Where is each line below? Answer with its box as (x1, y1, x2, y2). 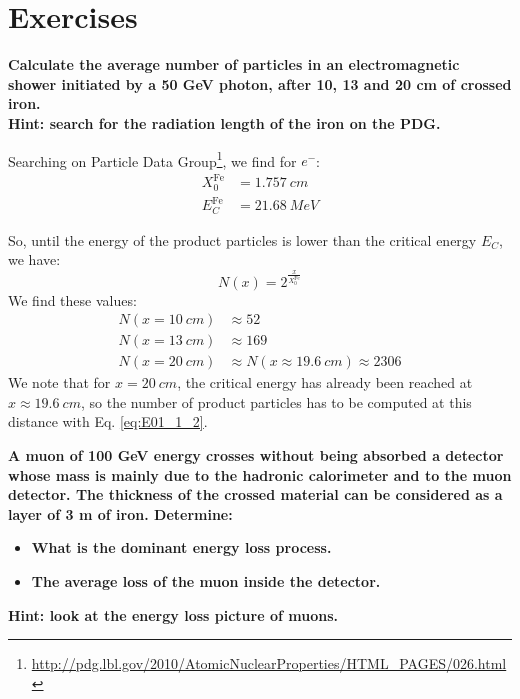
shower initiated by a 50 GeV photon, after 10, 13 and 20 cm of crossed (8, 73, 512, 94)
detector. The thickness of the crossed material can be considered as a (8, 484, 503, 505)
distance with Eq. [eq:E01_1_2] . (8, 411, 208, 432)
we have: (8, 249, 61, 270)
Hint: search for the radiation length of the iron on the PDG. (8, 112, 441, 133)
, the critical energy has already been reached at (177, 372, 473, 393)
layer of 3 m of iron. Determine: (8, 503, 233, 524)
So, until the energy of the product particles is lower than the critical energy (8, 229, 477, 250)
